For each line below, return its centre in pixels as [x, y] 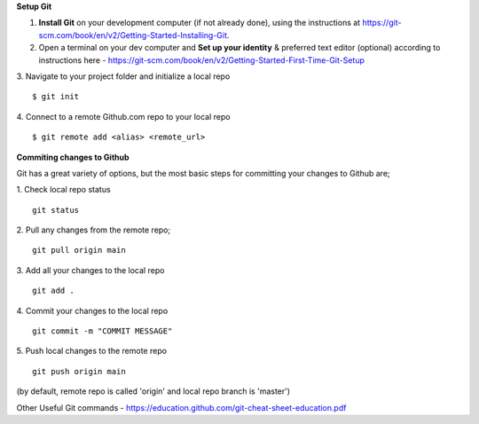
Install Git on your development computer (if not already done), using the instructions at [200, 23]
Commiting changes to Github [73, 157]
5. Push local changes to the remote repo [92, 351]
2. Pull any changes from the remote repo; [94, 230]
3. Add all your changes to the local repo [90, 270]
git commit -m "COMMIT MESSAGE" [102, 331]
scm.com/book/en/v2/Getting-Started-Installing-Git [133, 35]
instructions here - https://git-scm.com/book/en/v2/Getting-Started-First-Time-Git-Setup [202, 60]
